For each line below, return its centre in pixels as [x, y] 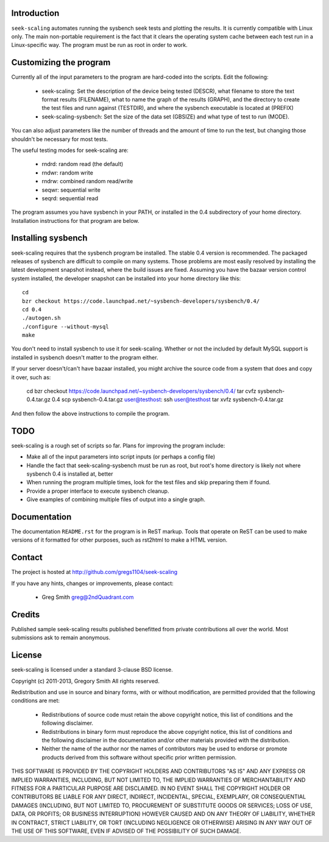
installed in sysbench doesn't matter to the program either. [85, 357]
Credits [26, 615]
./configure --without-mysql [65, 326]
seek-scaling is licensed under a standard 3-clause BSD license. [92, 670]
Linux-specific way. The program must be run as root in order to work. [100, 45]
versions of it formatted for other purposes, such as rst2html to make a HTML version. [119, 540]
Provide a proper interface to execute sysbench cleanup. [98, 491]
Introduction [35, 13]
